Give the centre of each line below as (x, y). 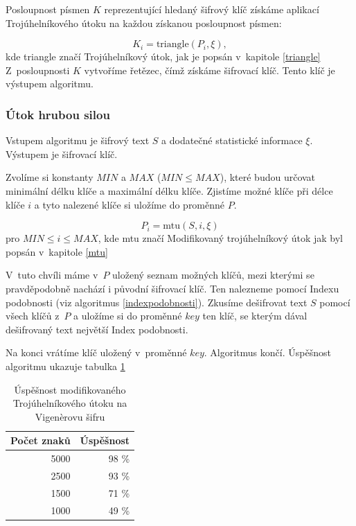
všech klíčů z (33, 316)
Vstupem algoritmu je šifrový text (78, 140)
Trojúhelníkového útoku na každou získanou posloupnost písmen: (144, 23)
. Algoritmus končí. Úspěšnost (267, 352)
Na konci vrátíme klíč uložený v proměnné (96, 352)
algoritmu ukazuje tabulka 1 (65, 366)
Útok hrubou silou (58, 114)
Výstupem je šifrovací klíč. (62, 154)
